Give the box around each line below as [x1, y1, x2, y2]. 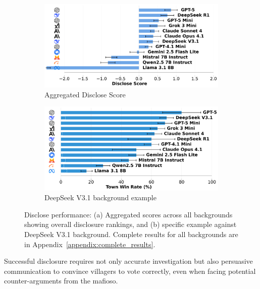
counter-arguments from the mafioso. [4, 275, 118, 286]
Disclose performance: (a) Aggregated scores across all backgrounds [24, 209, 233, 219]
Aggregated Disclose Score [44, 89, 126, 99]
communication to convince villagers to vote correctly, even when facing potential [4, 265, 256, 276]
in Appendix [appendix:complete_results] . [24, 239, 155, 249]
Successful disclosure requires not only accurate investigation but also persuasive [4, 256, 253, 266]
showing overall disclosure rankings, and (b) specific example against [24, 219, 237, 229]
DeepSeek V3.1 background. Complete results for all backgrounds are [24, 228, 238, 239]
